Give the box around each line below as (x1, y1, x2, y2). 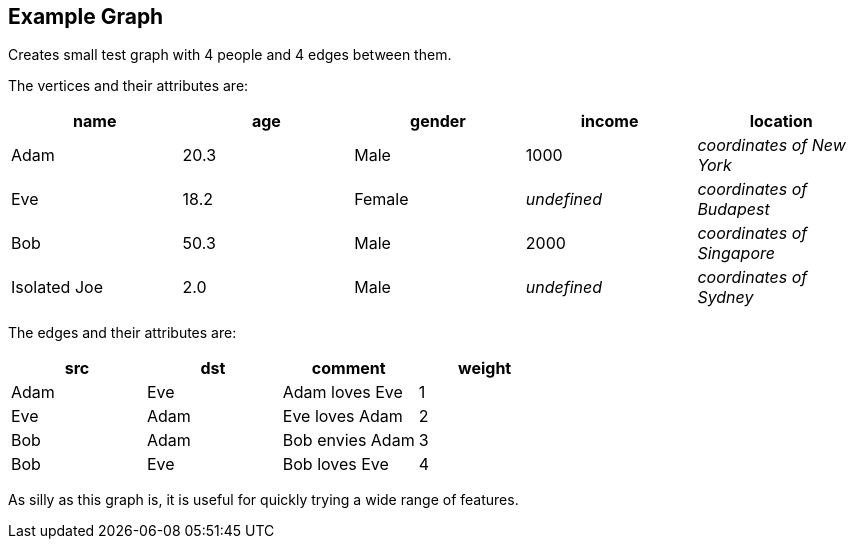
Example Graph (8, 4, 164, 29)
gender (410, 111, 466, 132)
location (749, 111, 813, 132)
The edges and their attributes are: (8, 324, 237, 342)
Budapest (697, 199, 770, 220)
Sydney (697, 287, 754, 308)
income (580, 111, 639, 132)
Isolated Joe (11, 277, 103, 298)
